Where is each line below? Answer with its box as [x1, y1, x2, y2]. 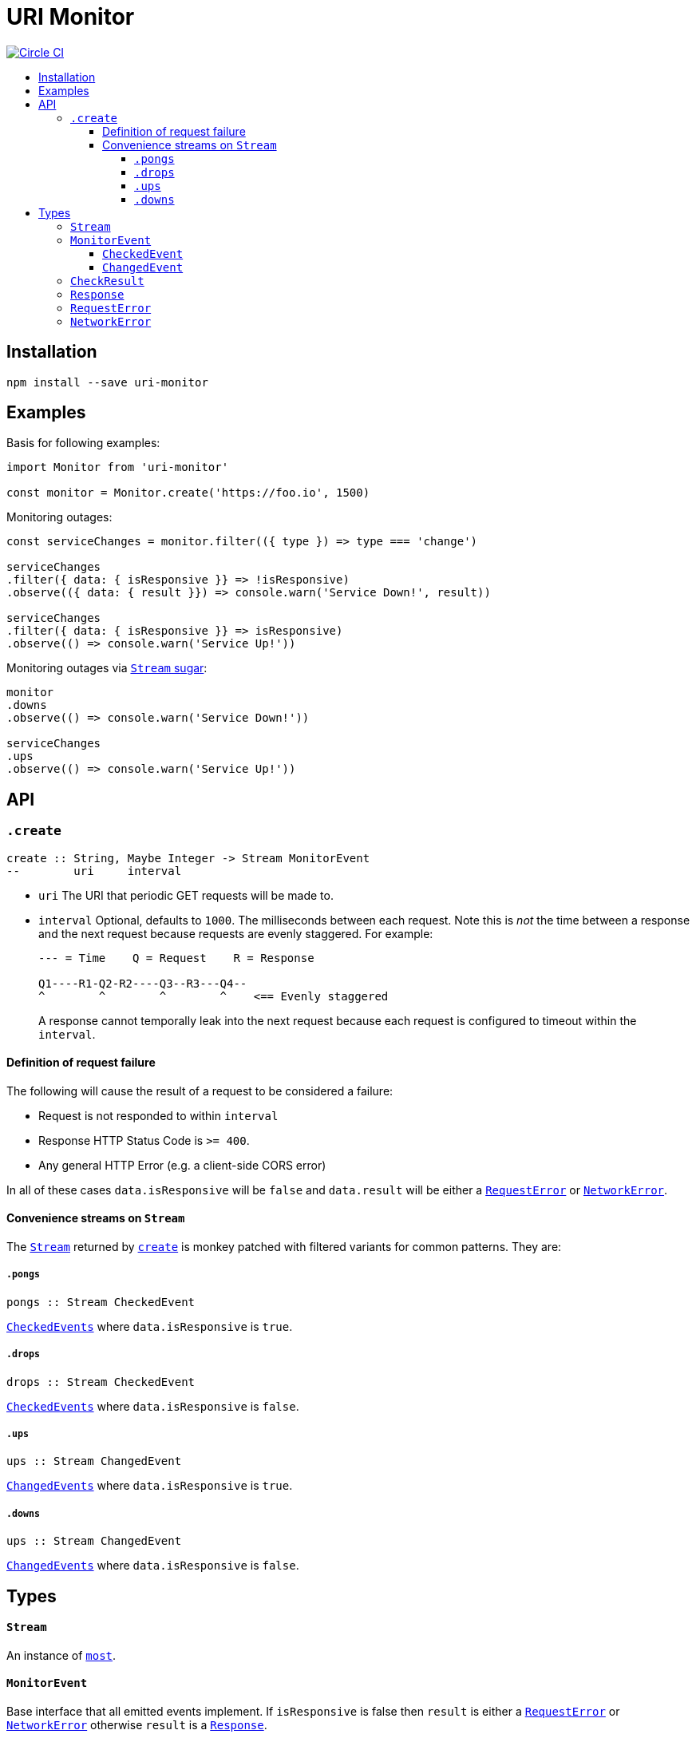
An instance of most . [6, 1648, 117, 1662]
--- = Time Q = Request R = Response [38, 951, 314, 964]
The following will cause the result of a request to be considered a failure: [6, 1083, 393, 1098]
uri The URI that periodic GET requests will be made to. [38, 888, 334, 902]
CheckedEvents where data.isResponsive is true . [6, 1319, 293, 1333]
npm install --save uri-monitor [6, 375, 208, 389]
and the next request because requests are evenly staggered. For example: [38, 926, 433, 940]
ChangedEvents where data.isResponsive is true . [6, 1479, 293, 1493]
